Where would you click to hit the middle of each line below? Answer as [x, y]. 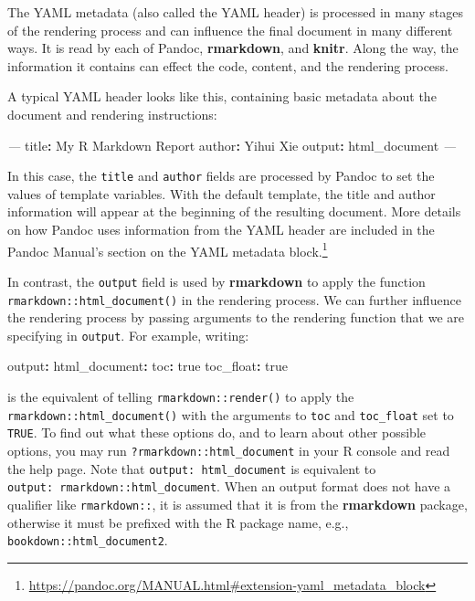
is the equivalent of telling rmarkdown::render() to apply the [181, 396]
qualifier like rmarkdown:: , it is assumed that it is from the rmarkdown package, [237, 504]
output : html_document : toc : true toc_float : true [148, 366]
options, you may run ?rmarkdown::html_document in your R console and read [229, 450]
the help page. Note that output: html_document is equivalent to [192, 468]
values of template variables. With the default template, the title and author [222, 193]
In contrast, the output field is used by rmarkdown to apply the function [216, 281]
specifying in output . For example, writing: [128, 335]
